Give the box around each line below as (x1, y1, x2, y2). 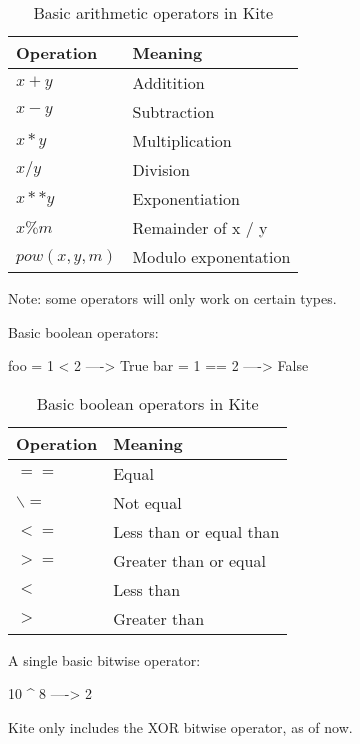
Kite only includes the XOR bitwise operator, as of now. (8, 716, 353, 737)
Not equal (113, 490, 182, 514)
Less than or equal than (113, 519, 280, 543)
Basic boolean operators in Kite (36, 391, 259, 415)
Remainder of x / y (132, 216, 268, 239)
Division (132, 158, 190, 181)
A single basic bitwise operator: (8, 649, 201, 670)
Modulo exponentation (132, 245, 291, 268)
